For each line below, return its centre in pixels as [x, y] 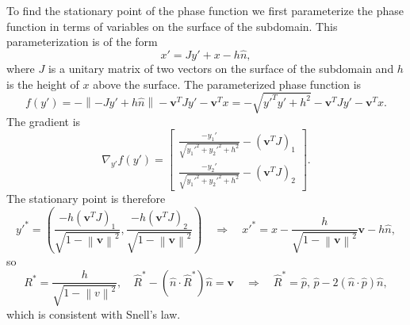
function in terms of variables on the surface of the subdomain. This [172, 26]
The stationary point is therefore [86, 199]
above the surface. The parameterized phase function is [227, 84]
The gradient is [44, 121]
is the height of [43, 84]
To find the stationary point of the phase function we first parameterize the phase [205, 10]
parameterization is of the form [82, 42]
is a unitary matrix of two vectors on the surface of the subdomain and [221, 68]
